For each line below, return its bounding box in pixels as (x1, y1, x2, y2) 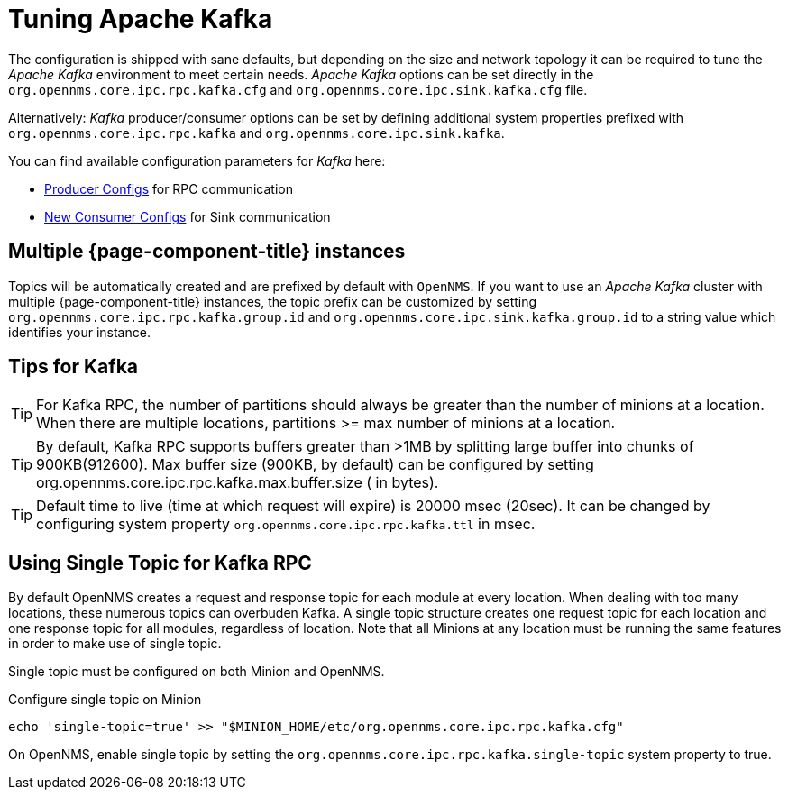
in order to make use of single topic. (8, 636, 222, 652)
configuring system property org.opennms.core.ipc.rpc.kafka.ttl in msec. (36, 515, 536, 534)
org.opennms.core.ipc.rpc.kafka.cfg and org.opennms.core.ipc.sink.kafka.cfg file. (8, 81, 588, 97)
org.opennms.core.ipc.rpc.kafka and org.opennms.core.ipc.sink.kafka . (8, 124, 505, 141)
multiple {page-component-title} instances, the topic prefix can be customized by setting (8, 293, 537, 309)
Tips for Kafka (8, 355, 139, 379)
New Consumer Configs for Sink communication (44, 208, 331, 224)
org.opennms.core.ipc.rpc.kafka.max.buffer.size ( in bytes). (36, 473, 439, 492)
